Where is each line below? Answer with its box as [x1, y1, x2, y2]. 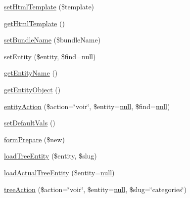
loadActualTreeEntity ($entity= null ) [4, 167, 115, 177]
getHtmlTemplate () [4, 18, 65, 28]
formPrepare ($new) [4, 134, 65, 144]
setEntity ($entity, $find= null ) [4, 51, 96, 61]
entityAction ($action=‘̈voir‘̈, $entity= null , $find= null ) [4, 101, 170, 111]
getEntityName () [4, 68, 58, 78]
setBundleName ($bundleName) [4, 35, 101, 45]
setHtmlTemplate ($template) [4, 1, 95, 11]
